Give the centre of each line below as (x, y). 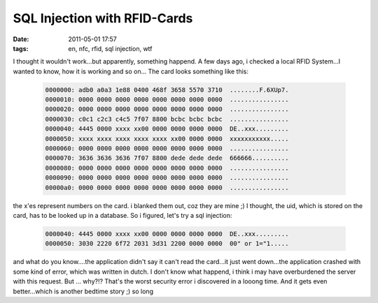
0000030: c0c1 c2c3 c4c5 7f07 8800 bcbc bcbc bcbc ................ (167, 119)
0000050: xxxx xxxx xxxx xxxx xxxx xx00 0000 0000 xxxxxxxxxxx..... (167, 139)
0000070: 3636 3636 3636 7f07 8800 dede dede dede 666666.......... (167, 158)
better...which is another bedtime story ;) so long (83, 291)
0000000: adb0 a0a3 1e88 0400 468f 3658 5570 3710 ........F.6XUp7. (167, 90)
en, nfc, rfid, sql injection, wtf (111, 48)
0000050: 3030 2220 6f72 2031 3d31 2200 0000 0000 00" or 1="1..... (167, 244)
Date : (21, 39)
